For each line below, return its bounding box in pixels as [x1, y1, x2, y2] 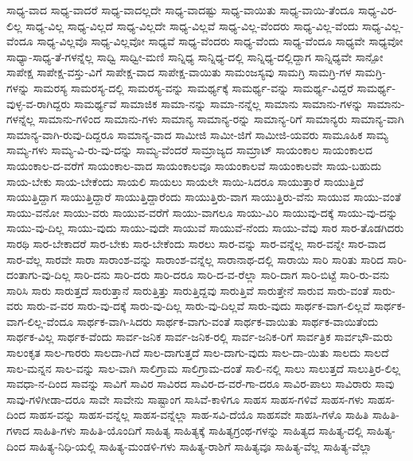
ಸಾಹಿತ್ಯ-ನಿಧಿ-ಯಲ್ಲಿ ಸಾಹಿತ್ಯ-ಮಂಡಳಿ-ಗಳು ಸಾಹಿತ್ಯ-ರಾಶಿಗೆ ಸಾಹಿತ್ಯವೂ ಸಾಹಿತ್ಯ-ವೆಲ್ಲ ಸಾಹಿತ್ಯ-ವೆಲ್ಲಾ [29, 437, 372, 454]
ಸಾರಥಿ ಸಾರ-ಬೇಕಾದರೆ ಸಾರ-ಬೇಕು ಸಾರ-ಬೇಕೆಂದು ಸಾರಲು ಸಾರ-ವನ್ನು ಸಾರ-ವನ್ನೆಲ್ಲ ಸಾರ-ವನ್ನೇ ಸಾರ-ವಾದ [6, 234, 386, 251]
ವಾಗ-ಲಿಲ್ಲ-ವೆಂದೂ [6, 312, 74, 329]
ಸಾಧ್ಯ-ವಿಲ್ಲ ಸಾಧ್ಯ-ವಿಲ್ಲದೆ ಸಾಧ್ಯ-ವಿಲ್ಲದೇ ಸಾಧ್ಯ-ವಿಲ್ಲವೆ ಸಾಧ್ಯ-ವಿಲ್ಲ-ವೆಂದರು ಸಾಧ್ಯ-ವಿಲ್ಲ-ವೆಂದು [25, 17, 359, 33]
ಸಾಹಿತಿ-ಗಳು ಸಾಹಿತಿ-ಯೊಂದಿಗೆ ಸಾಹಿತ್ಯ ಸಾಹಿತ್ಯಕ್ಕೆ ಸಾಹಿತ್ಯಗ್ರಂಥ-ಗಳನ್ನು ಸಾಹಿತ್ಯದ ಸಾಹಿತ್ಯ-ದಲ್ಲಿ [33, 422, 364, 439]
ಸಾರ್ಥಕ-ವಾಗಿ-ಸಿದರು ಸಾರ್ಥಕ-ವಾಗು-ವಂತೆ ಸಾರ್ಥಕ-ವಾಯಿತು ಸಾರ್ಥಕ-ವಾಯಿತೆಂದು [76, 312, 379, 329]
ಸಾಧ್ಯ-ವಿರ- [357, 2, 398, 17]
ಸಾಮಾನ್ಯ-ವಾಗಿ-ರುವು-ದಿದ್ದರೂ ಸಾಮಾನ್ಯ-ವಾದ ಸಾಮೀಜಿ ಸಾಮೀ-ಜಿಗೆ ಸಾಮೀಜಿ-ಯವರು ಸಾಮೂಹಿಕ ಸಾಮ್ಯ [6, 126, 388, 142]
